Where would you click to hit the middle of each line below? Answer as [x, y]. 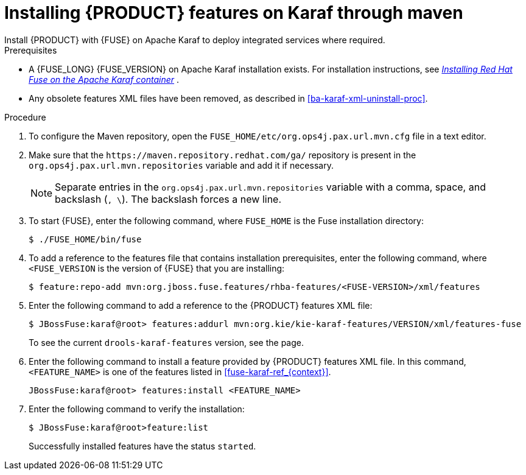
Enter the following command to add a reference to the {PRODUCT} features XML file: [201, 305]
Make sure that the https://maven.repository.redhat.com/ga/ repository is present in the [223, 155]
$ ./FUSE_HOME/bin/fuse [85, 239]
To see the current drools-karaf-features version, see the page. [166, 342]
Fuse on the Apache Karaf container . [104, 79]
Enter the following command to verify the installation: [137, 409]
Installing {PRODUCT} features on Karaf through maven [234, 13]
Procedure [25, 117]
